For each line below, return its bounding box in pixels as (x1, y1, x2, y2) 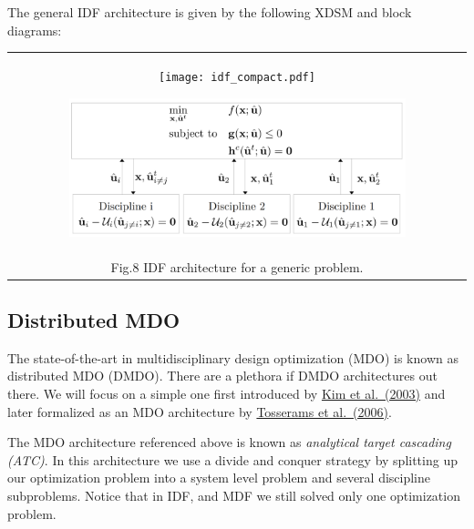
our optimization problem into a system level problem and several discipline (7, 468, 431, 487)
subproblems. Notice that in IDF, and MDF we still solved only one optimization (7, 485, 460, 504)
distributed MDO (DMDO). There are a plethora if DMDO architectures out (7, 366, 438, 385)
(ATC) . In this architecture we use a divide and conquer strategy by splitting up (7, 450, 458, 469)
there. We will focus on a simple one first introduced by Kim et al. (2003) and (7, 383, 446, 402)
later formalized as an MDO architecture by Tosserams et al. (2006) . (7, 402, 392, 421)
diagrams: (7, 20, 62, 39)
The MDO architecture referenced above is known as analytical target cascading (7, 432, 451, 452)
